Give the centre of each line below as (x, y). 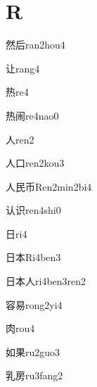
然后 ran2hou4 (35, 45)
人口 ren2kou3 (35, 163)
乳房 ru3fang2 (34, 375)
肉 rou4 (20, 328)
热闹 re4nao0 (32, 115)
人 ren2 (20, 139)
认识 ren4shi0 (33, 210)
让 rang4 (23, 68)
